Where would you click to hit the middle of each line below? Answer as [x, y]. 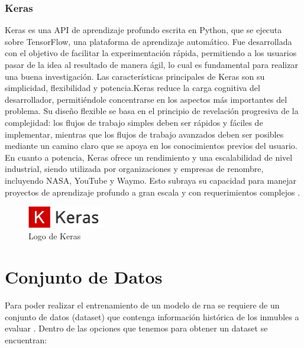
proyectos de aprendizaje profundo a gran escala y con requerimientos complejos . [153, 192]
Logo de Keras [55, 236]
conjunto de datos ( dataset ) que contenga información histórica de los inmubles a [152, 316]
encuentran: [26, 339]
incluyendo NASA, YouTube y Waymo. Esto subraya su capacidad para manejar [151, 180]
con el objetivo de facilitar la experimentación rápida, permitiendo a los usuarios [151, 53]
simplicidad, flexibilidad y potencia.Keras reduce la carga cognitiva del [132, 88]
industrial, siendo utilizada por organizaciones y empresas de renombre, [134, 169]
